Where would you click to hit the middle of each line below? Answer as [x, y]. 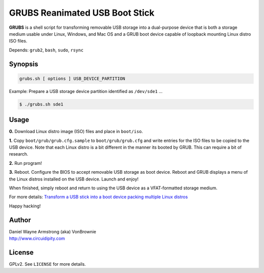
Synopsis [24, 64]
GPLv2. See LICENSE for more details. [47, 264]
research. [19, 154]
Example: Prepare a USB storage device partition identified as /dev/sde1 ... [86, 91]
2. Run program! [25, 163]
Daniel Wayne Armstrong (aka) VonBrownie [53, 231]
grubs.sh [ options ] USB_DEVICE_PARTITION [72, 79]
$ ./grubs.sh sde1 [41, 104]
